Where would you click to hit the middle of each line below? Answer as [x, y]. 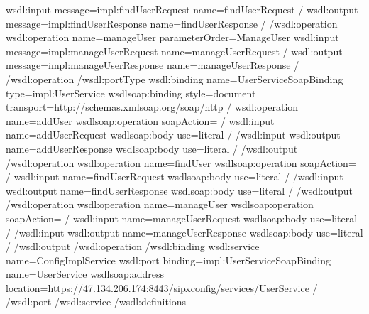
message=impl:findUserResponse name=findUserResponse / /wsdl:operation [172, 23]
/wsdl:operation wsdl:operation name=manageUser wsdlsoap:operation [160, 204]
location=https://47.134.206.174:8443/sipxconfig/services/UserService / [162, 287]
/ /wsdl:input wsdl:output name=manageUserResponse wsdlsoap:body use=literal [184, 232]
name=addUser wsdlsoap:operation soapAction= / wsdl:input [140, 120]
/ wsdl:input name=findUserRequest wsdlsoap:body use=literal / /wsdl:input [175, 177]
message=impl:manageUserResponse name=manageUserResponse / [153, 65]
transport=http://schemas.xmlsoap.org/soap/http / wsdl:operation [152, 107]
